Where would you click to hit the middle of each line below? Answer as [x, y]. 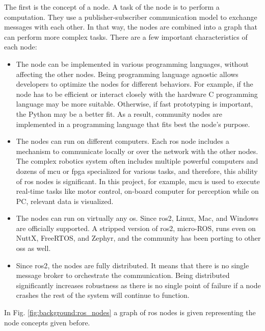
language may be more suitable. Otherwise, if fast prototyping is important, [135, 104]
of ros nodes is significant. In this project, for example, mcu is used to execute [138, 181]
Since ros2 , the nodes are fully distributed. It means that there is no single [132, 265]
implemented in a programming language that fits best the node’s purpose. [133, 124]
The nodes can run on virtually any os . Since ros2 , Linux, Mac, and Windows [137, 218]
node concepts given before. [47, 322]
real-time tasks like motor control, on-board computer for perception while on [137, 191]
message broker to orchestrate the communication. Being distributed [123, 275]
